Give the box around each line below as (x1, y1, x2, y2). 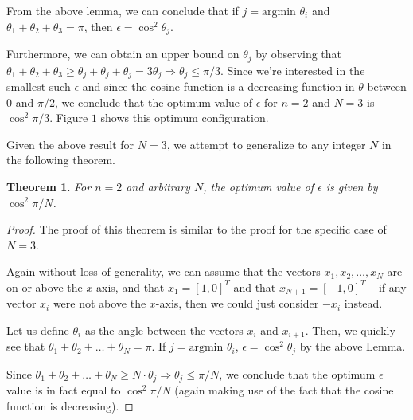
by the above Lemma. (299, 338, 406, 355)
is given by (325, 178, 378, 194)
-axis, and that (92, 278, 165, 295)
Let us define (6, 321, 69, 338)
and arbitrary (126, 178, 190, 194)
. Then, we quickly (305, 321, 395, 338)
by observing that (255, 45, 342, 62)
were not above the (53, 295, 146, 312)
